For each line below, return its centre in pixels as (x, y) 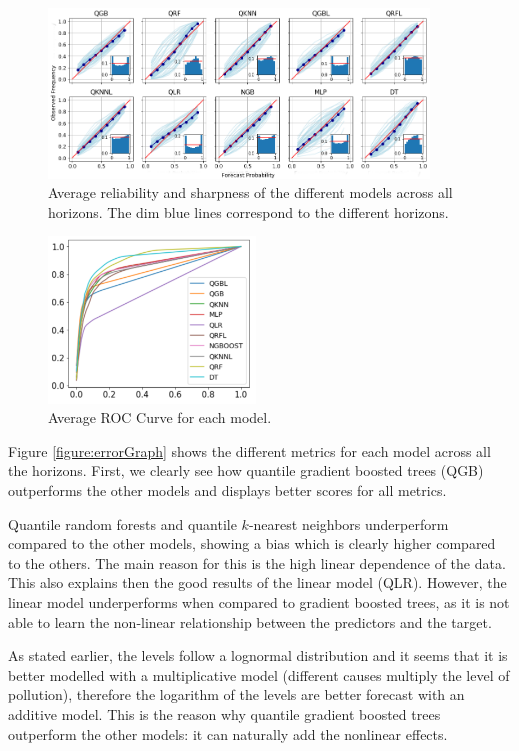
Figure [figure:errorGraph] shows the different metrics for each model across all (249, 450)
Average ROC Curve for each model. (160, 417)
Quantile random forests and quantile (122, 523)
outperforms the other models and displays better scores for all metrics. (227, 490)
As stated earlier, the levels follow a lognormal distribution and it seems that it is (258, 655)
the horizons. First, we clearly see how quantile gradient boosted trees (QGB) (246, 470)
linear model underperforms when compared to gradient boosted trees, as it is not (259, 601)
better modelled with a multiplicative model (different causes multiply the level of (259, 674)
